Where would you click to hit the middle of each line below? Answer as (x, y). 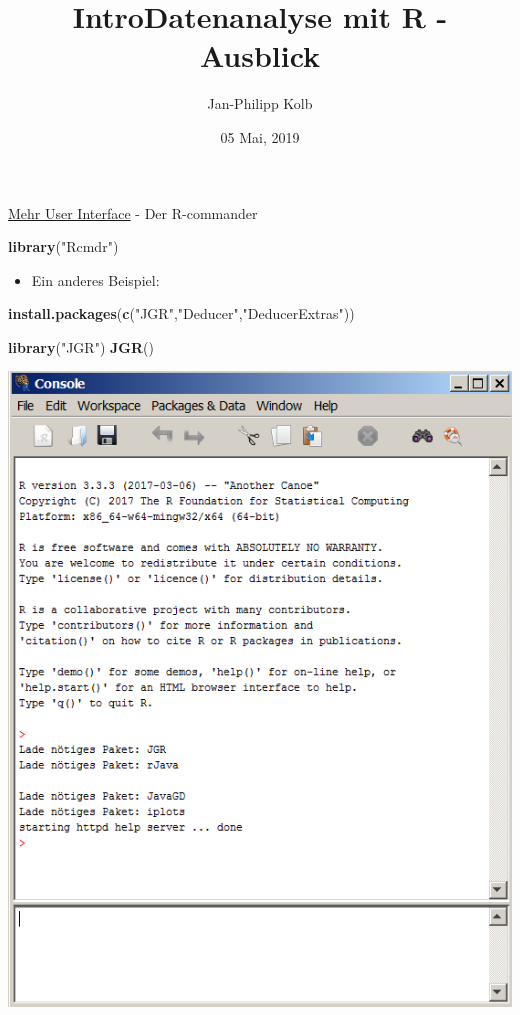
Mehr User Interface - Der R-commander (133, 212)
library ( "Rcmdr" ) (63, 246)
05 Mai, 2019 (260, 136)
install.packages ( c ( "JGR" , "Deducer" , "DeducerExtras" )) (181, 313)
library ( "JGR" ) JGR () (81, 346)
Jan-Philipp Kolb (260, 103)
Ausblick (260, 55)
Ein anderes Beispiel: (95, 279)
